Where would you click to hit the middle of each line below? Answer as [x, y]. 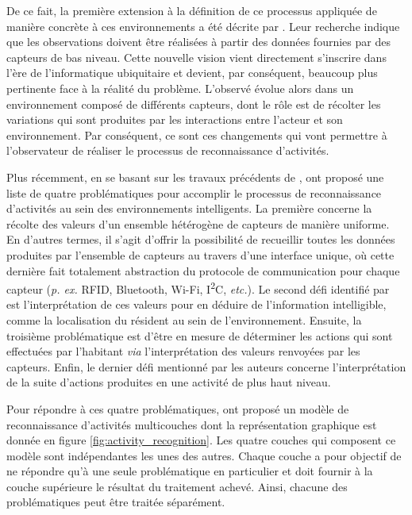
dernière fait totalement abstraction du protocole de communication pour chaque [203, 270]
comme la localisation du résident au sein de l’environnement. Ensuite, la [184, 319]
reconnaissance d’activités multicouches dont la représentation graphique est [192, 424]
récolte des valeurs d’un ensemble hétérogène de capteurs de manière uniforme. [198, 223]
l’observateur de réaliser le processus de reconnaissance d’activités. [168, 150]
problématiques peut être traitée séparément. [116, 502]
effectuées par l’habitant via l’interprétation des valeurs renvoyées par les [183, 351]
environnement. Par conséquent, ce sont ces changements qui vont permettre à [197, 135]
